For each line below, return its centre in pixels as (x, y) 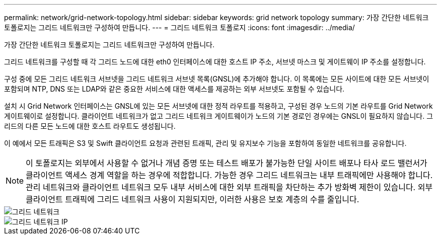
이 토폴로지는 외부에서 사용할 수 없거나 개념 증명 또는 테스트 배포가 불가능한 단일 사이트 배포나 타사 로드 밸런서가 (227, 163)
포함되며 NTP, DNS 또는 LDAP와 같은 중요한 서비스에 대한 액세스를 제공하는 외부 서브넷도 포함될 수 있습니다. (174, 89)
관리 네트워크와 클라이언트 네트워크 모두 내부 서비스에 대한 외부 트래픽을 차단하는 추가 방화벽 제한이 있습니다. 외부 (229, 187)
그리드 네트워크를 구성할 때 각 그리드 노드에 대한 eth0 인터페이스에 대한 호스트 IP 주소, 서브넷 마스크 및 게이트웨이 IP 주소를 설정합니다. (215, 62)
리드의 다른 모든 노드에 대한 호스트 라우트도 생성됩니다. (90, 126)
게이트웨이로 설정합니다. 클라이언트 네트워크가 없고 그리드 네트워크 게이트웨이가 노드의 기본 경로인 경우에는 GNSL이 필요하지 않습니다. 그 (219, 116)
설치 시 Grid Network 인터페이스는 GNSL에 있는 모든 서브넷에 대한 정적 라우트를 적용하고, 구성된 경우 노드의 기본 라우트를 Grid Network (218, 106)
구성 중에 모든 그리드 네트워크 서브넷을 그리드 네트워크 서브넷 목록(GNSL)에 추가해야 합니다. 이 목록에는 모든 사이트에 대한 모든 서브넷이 (217, 79)
